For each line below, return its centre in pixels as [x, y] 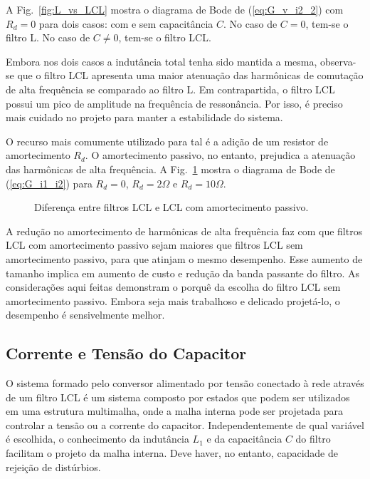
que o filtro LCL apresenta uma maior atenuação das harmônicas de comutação [190, 75]
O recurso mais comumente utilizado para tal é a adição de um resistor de [167, 141]
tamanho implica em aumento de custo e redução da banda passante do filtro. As [183, 273]
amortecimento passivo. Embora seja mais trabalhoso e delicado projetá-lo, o [173, 300]
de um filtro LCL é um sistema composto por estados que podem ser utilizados [178, 397]
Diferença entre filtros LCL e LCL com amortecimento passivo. [171, 207]
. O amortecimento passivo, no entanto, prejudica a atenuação [220, 155]
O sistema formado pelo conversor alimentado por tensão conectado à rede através [185, 383]
